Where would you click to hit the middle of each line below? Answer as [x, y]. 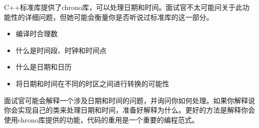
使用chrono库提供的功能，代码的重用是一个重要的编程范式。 [101, 119]
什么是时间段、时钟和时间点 [61, 50]
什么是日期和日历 [44, 67]
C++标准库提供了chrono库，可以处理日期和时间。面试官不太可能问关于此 [123, 7]
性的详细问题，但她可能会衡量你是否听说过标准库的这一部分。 [112, 17]
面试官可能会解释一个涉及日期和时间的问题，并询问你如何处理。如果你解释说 [129, 100]
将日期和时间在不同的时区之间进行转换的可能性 [92, 83]
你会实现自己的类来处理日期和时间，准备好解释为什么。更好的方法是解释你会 [129, 110]
